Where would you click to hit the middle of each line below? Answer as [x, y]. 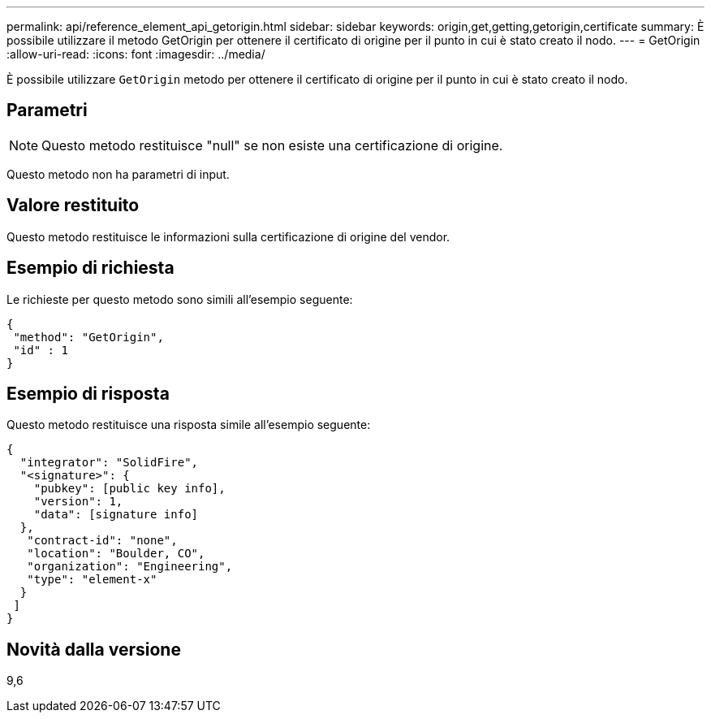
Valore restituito [73, 206]
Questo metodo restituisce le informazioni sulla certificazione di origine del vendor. [228, 236]
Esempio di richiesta [90, 268]
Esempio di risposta [88, 393]
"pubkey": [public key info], [129, 489]
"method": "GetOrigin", [88, 337]
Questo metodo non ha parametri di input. [118, 174]
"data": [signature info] [116, 515]
